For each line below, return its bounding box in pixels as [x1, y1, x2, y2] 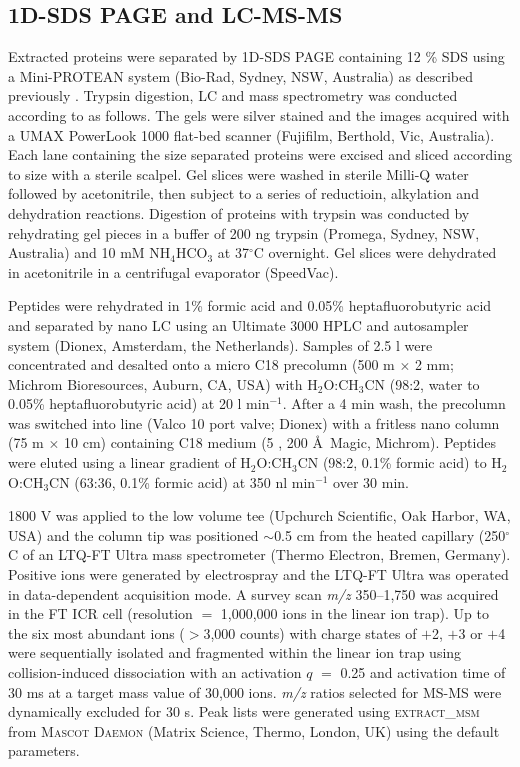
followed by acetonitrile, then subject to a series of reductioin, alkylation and [8, 183, 479, 204]
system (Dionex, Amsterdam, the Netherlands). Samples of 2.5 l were [8, 334, 433, 355]
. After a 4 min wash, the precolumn [282, 393, 506, 414]
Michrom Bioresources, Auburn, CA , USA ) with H [8, 373, 318, 394]
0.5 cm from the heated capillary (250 [274, 524, 506, 545]
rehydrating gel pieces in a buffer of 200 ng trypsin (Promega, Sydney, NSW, [8, 222, 480, 243]
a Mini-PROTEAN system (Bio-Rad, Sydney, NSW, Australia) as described [8, 65, 474, 86]
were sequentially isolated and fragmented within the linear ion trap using [8, 642, 462, 663]
